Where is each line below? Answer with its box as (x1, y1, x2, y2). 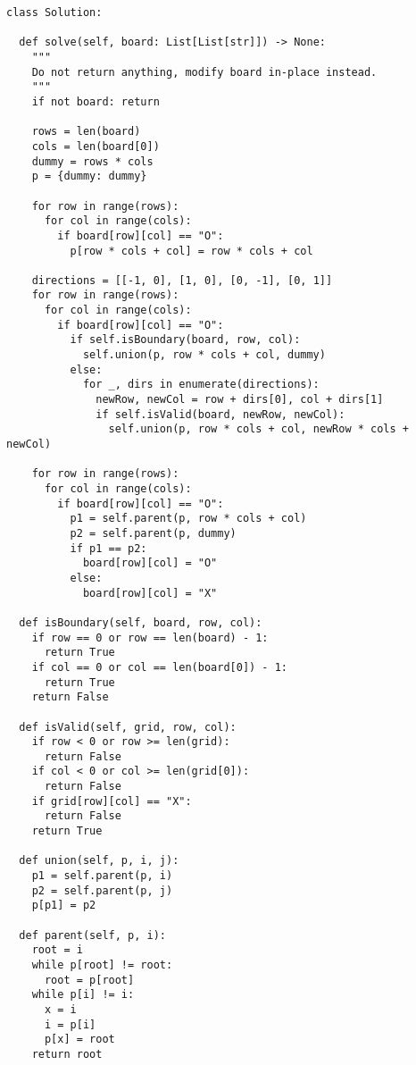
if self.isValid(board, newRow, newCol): (96, 407, 345, 421)
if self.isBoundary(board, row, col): (70, 333, 301, 347)
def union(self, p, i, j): (19, 854, 179, 868)
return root (31, 1047, 103, 1061)
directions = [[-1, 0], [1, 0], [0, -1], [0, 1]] (31, 273, 333, 287)
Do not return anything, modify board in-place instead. (31, 65, 378, 79)
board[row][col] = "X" (82, 586, 218, 600)
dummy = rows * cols (31, 155, 154, 168)
